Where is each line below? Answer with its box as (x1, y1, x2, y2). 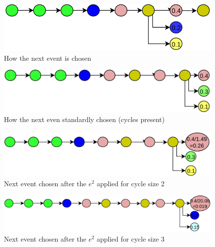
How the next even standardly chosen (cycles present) (4, 114, 165, 124)
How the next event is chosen (4, 52, 91, 63)
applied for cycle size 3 (97, 234, 165, 244)
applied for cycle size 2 (97, 178, 165, 188)
